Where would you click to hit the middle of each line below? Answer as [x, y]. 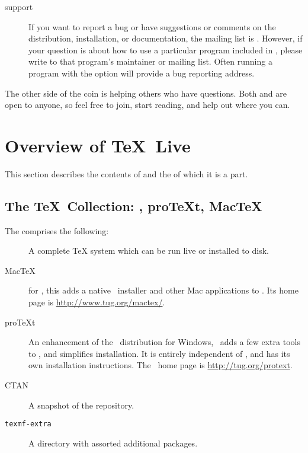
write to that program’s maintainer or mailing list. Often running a [150, 61]
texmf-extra [28, 424]
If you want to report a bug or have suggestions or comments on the [152, 26]
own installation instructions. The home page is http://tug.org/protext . [161, 365]
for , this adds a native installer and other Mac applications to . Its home [163, 290]
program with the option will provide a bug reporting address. [142, 73]
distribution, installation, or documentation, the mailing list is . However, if [166, 38]
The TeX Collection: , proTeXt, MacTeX [134, 205]
